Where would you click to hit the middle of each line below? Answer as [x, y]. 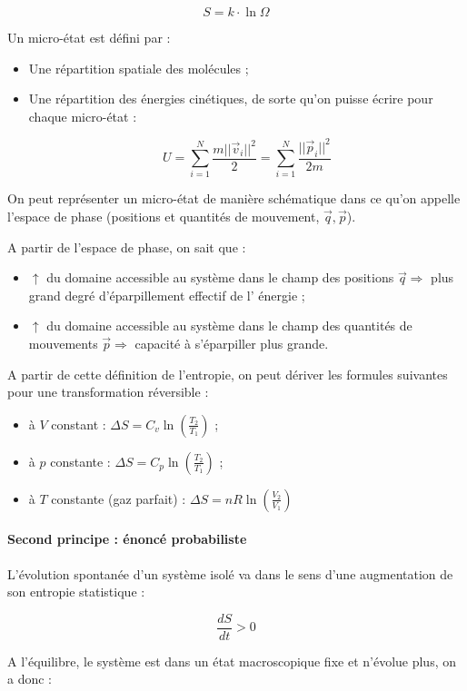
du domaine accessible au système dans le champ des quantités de [229, 326]
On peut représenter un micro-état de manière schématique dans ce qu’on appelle [234, 198]
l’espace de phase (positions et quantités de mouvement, [164, 217]
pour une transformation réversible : [108, 392]
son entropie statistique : [76, 592]
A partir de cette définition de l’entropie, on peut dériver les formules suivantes [228, 374]
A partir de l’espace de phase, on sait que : [127, 247]
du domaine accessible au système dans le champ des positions [220, 277]
